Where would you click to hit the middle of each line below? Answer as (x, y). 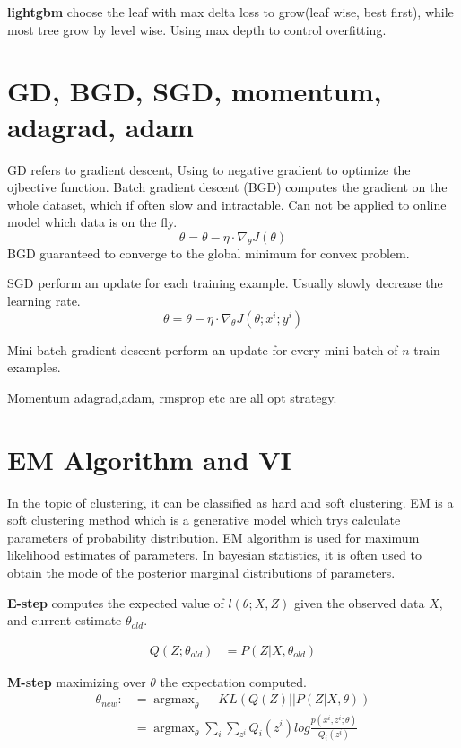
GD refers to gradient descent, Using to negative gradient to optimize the (209, 169)
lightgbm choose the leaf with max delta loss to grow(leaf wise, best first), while (230, 12)
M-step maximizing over (77, 681)
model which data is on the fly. (92, 222)
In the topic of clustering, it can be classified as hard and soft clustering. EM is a (230, 502)
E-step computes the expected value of (116, 602)
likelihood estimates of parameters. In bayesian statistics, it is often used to (214, 555)
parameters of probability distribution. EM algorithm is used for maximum (213, 537)
